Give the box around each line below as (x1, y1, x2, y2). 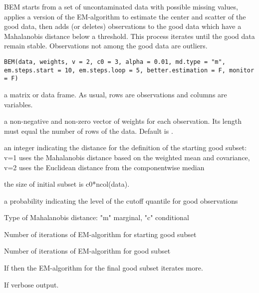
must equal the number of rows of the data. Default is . (4, 125, 173, 136)
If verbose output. (4, 279, 59, 290)
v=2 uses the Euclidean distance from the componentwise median (4, 162, 205, 172)
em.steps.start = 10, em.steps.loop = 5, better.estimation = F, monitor (4, 66, 255, 74)
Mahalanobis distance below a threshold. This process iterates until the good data (4, 30, 255, 41)
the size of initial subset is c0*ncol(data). (4, 179, 130, 189)
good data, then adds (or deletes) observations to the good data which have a (4, 21, 242, 31)
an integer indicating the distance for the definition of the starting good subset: (4, 142, 247, 153)
